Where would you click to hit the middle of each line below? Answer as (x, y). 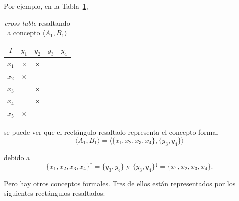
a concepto (24, 33)
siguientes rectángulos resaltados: (55, 193)
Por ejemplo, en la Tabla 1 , (46, 6)
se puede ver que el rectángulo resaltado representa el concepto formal (111, 132)
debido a (17, 157)
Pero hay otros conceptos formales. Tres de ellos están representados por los (120, 183)
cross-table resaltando (37, 23)
